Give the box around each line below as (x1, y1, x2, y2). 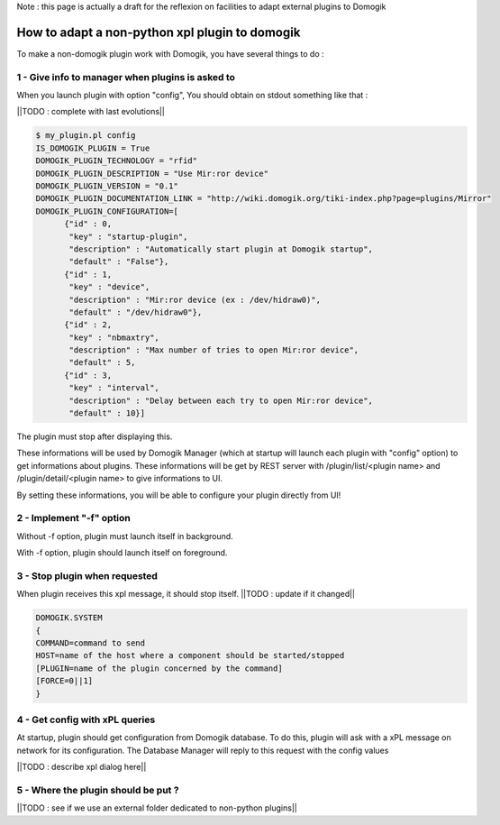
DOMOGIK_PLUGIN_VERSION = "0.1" (35, 180, 179, 191)
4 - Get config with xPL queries (16, 713, 156, 726)
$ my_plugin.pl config (35, 131, 136, 141)
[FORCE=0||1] (35, 676, 94, 686)
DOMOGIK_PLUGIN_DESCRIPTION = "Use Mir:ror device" (35, 168, 269, 179)
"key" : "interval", (68, 383, 159, 393)
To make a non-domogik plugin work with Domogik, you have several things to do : (16, 48, 324, 59)
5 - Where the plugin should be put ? (16, 784, 179, 796)
